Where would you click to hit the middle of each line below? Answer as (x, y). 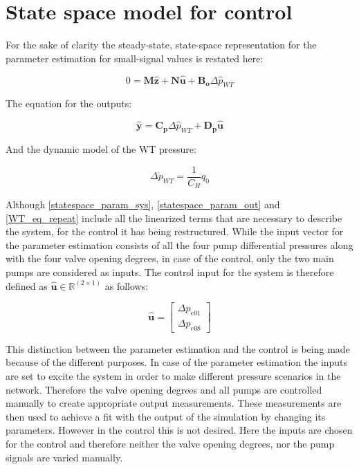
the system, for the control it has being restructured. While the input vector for (175, 231)
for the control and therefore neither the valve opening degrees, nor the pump (170, 444)
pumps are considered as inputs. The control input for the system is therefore (170, 272)
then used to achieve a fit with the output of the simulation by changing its (166, 416)
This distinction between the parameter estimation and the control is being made (178, 348)
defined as (27, 285)
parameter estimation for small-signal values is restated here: (135, 58)
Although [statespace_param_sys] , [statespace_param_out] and (143, 204)
